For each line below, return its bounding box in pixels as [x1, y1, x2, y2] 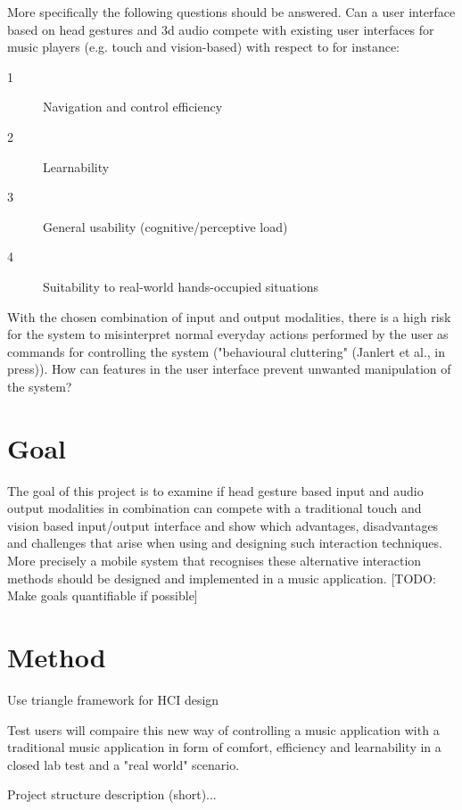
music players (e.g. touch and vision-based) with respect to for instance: [7, 37, 400, 56]
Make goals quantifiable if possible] [7, 586, 198, 605]
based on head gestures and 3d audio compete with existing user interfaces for [7, 20, 434, 38]
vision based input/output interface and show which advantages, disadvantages [7, 516, 439, 534]
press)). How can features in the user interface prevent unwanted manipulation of [7, 360, 451, 378]
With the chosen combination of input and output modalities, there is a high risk [7, 307, 451, 326]
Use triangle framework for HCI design [7, 690, 219, 708]
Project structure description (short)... [7, 785, 217, 804]
